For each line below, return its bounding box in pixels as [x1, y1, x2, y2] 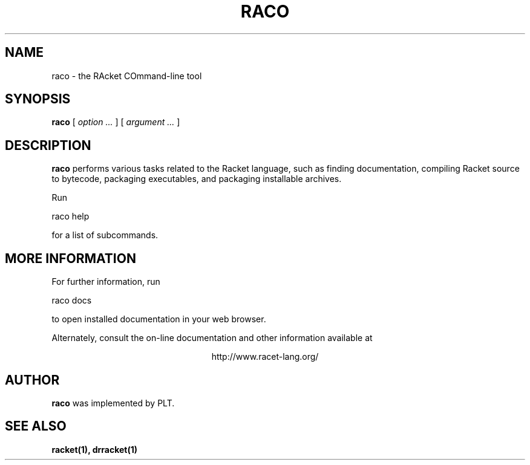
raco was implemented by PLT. [51, 397, 175, 408]
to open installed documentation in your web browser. [51, 314, 266, 325]
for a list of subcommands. [51, 230, 159, 241]
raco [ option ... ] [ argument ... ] [51, 117, 180, 128]
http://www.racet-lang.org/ [211, 351, 319, 362]
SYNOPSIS [5, 91, 71, 107]
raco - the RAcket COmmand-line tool [51, 70, 202, 81]
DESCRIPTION [5, 137, 91, 153]
